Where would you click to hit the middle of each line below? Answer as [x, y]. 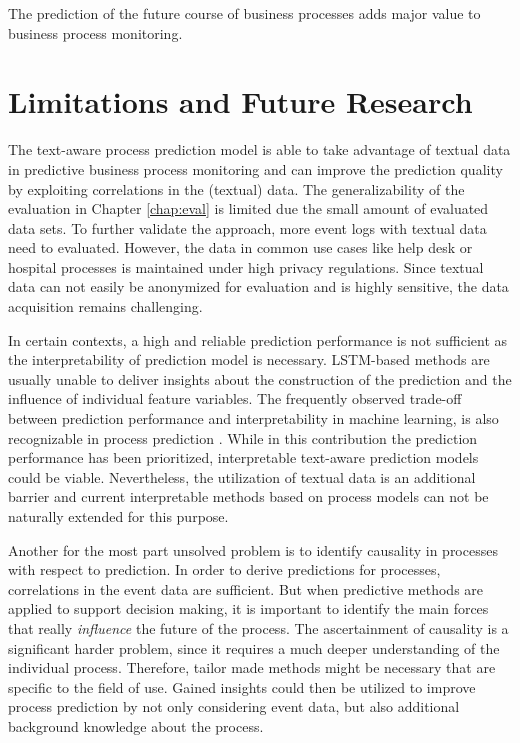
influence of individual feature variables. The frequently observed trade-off [235, 398]
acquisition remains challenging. [105, 306]
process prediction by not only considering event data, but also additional [234, 706]
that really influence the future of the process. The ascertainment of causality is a [258, 627]
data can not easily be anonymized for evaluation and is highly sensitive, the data [258, 286]
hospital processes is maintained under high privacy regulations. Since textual [246, 266]
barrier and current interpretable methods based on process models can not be [248, 496]
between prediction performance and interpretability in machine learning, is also [253, 418]
